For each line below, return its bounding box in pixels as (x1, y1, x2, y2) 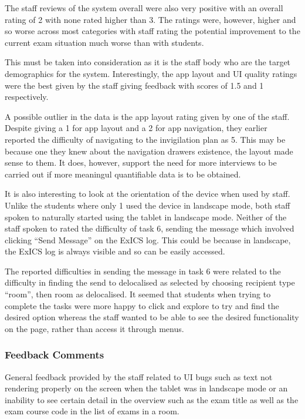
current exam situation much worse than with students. (5, 36, 204, 48)
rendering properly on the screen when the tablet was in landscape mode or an (5, 382, 288, 394)
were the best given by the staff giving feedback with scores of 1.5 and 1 (5, 79, 264, 91)
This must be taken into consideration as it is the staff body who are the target (5, 56, 291, 68)
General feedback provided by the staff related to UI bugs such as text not (5, 370, 273, 383)
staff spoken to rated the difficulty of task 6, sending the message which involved (5, 222, 294, 234)
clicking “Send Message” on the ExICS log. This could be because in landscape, (5, 233, 291, 246)
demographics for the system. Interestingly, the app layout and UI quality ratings (5, 67, 297, 79)
